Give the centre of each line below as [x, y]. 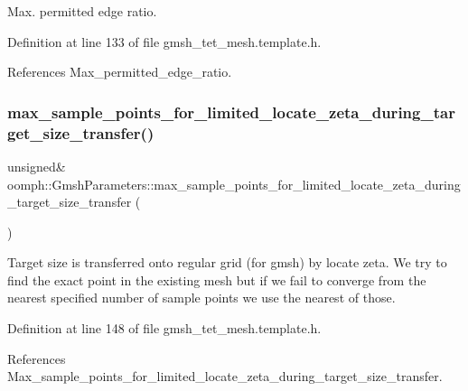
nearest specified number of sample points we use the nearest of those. [201, 298]
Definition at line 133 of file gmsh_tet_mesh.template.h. [164, 41]
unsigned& [37, 166]
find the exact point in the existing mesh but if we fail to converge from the [217, 279]
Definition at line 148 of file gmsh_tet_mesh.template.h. [164, 328]
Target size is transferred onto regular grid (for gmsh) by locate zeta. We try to [227, 262]
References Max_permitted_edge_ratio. [120, 72]
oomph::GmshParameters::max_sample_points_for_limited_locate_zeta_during [234, 184]
